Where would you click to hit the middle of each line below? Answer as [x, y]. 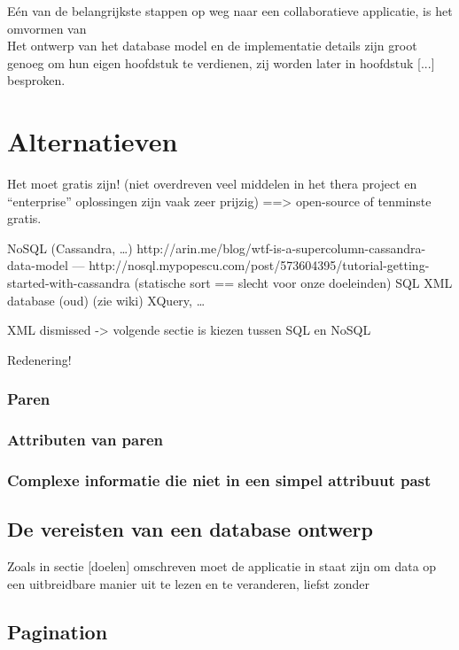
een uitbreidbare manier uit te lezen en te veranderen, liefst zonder [189, 583]
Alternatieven [93, 141]
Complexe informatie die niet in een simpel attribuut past [219, 480]
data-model [38, 265]
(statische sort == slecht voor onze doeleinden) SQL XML [293, 283]
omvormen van [47, 28]
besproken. [36, 80]
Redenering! [39, 359]
